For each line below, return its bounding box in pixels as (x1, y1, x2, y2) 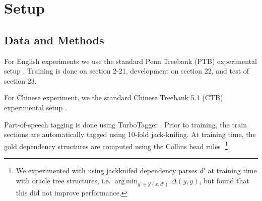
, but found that (199, 175, 249, 185)
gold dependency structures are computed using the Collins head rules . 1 (4, 139, 228, 151)
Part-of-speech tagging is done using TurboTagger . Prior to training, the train (4, 119, 247, 129)
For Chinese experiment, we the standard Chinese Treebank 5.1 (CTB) (4, 92, 223, 103)
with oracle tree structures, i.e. (16, 175, 111, 185)
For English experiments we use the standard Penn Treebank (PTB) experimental (4, 55, 257, 66)
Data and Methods (4, 32, 104, 47)
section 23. (4, 75, 37, 86)
